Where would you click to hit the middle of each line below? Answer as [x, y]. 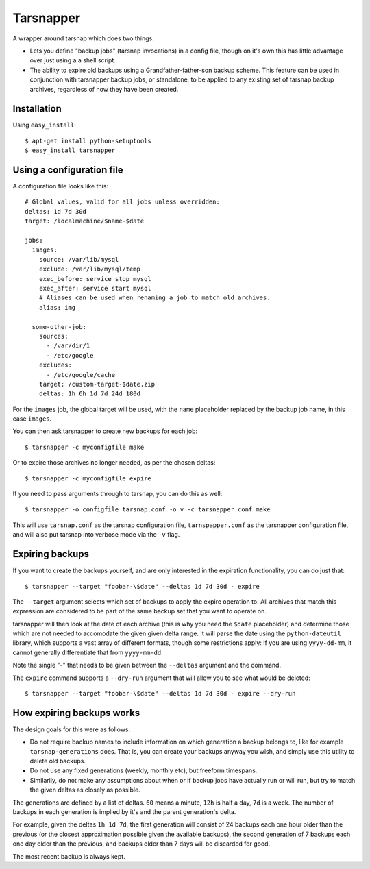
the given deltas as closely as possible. [85, 790]
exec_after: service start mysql [95, 288]
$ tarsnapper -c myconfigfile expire [88, 478]
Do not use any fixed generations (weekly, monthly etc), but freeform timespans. [144, 770]
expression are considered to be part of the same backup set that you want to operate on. [139, 611]
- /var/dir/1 [68, 346]
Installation [37, 109]
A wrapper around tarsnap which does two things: [83, 38]
